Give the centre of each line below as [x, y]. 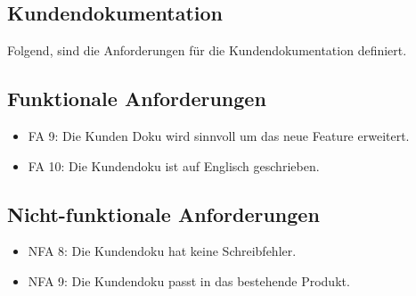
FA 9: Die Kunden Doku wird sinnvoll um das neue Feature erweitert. [219, 136]
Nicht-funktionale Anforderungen [163, 214]
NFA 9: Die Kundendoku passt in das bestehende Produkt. [189, 280]
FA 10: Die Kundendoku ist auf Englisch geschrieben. [174, 165]
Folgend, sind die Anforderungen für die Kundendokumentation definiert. [207, 50]
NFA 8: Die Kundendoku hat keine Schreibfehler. [162, 251]
